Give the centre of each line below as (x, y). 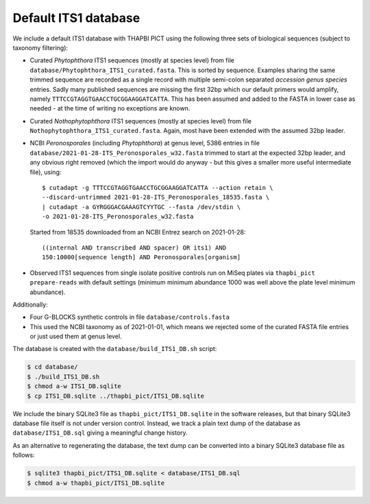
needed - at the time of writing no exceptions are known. (110, 108)
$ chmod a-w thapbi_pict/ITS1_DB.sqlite (96, 483)
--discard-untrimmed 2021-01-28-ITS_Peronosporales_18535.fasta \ (156, 197)
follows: (24, 455)
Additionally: (30, 304)
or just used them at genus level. (76, 337)
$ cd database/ (52, 367)
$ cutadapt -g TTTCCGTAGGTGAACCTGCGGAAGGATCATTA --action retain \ (158, 188)
